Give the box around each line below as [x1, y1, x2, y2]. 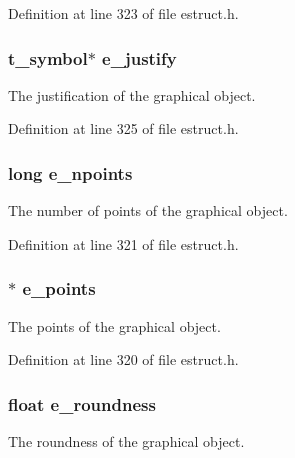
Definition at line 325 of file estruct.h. [8, 118, 239, 139]
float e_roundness [8, 391, 156, 416]
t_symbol [8, 45, 88, 70]
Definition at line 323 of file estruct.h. [8, 3, 239, 23]
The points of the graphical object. [8, 315, 221, 336]
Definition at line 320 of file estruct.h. [8, 349, 239, 370]
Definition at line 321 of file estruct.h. [8, 233, 239, 254]
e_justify [102, 45, 177, 70]
